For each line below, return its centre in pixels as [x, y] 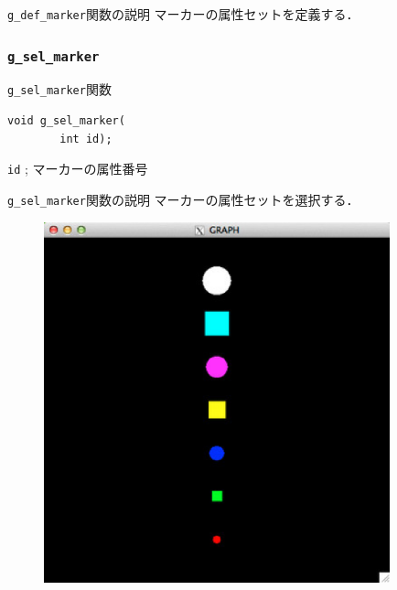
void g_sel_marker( [66, 121]
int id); [86, 139]
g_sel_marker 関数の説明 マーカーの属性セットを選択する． [183, 199]
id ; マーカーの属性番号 [78, 169]
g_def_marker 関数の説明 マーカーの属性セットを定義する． [183, 14]
